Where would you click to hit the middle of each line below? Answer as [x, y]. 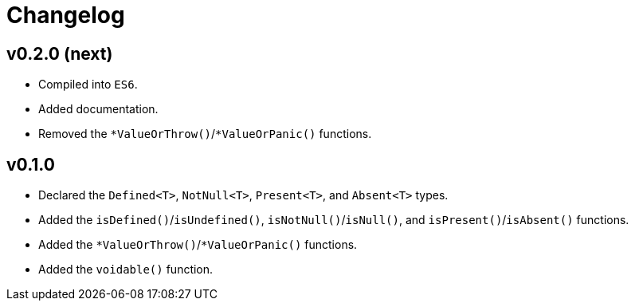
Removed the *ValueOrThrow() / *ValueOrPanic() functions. [205, 134]
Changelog [66, 15]
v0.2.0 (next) [60, 53]
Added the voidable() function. [126, 270]
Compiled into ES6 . [88, 85]
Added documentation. [98, 109]
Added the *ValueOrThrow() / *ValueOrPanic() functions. [198, 245]
